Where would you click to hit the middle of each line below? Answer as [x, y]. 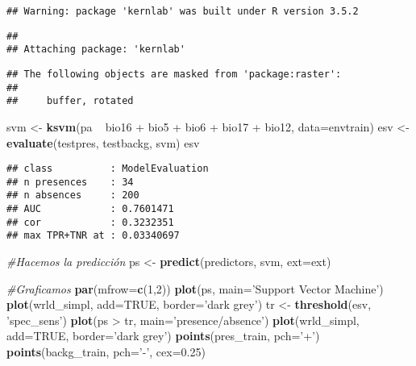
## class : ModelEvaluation [108, 169]
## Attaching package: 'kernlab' [96, 50]
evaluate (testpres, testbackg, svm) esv [103, 142]
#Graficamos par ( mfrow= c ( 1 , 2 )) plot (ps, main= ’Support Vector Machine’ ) [195, 288]
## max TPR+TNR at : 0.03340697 [93, 236]
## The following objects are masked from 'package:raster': [174, 74]
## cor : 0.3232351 [90, 222]
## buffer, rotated [70, 101]
